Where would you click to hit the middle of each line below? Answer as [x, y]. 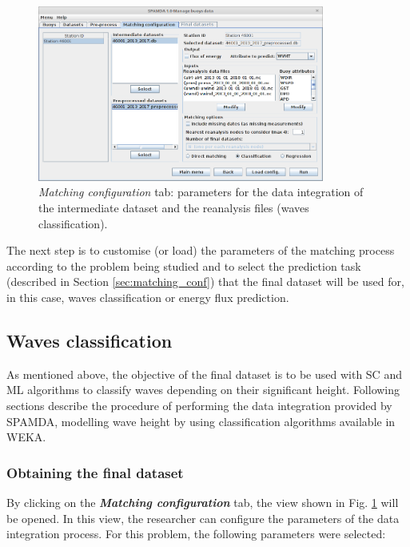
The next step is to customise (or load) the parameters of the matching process [201, 250]
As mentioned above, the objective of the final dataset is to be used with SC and [204, 374]
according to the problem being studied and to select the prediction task [184, 265]
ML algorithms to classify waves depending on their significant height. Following [203, 390]
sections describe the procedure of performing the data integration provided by [199, 405]
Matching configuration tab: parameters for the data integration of [201, 192]
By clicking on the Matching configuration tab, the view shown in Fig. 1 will [203, 502]
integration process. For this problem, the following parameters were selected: [196, 534]
